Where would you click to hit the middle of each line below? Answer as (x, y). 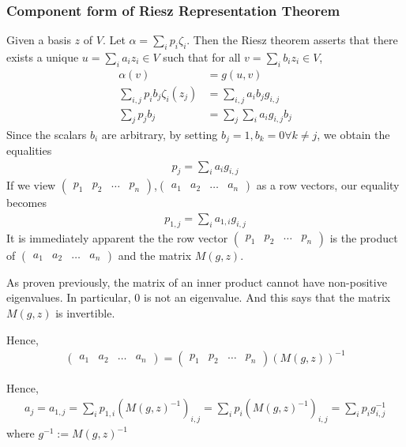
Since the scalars (47, 134)
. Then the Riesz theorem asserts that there (292, 40)
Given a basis (39, 40)
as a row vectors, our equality (328, 185)
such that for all (202, 57)
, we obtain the (353, 134)
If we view (31, 185)
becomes (27, 203)
